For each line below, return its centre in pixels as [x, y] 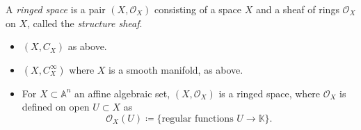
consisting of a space [198, 9]
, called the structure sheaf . [85, 23]
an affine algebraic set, [122, 93]
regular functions [198, 119]
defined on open [56, 107]
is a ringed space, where [270, 93]
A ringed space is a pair [56, 9]
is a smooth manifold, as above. [176, 69]
